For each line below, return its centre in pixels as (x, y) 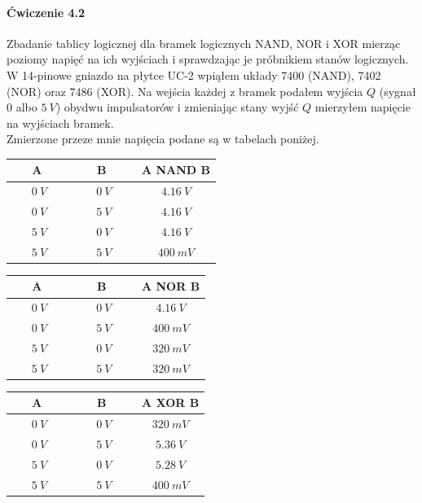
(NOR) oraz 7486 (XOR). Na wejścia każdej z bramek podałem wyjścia (185, 91)
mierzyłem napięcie (363, 107)
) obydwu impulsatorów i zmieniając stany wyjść (177, 107)
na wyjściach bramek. (60, 122)
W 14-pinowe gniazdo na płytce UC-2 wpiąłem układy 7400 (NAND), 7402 (194, 74)
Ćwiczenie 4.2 (46, 12)
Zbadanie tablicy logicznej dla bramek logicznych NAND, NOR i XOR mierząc (204, 43)
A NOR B (171, 286)
